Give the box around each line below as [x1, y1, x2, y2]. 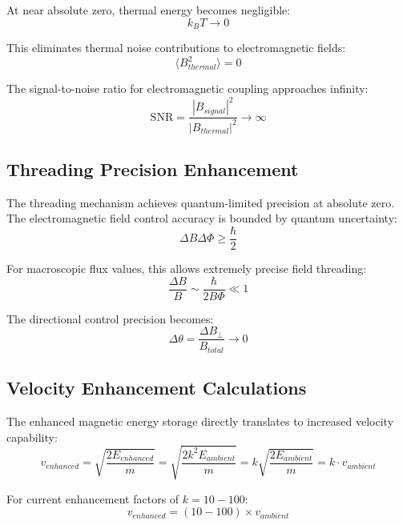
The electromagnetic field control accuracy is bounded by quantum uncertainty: [6, 210, 397, 226]
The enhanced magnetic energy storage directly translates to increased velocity [6, 413, 394, 430]
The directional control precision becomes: [6, 310, 214, 327]
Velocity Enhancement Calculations [6, 375, 307, 400]
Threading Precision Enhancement [6, 157, 299, 181]
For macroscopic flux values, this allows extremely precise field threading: [6, 260, 367, 277]
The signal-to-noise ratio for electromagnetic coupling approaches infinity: [6, 80, 369, 97]
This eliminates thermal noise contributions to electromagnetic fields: [6, 39, 346, 56]
